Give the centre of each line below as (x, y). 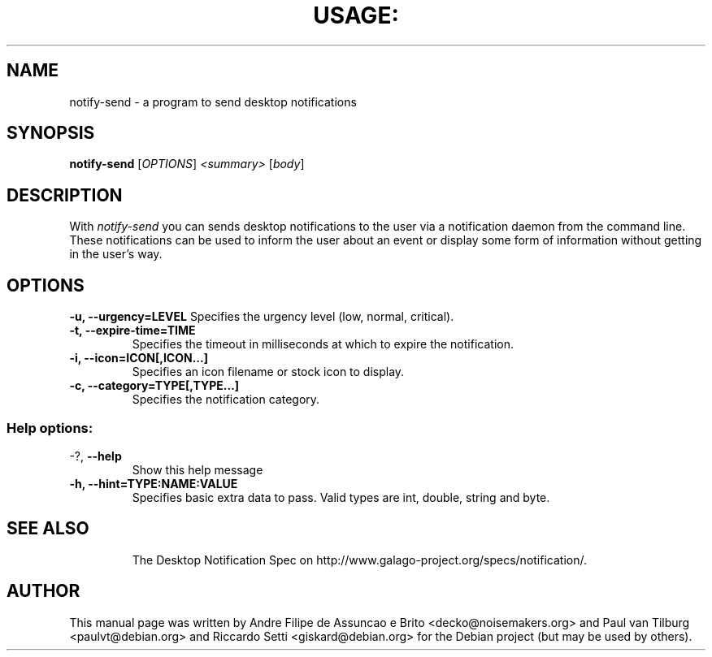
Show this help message (198, 469)
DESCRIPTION (65, 195)
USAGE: (356, 15)
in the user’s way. (116, 254)
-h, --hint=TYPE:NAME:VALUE (154, 483)
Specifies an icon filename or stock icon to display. (268, 372)
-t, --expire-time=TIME (132, 331)
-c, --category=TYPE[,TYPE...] (154, 386)
